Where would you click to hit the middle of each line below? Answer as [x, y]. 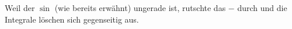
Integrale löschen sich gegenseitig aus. [72, 19]
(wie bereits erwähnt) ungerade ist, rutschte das [140, 8]
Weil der [20, 8]
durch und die [262, 8]
